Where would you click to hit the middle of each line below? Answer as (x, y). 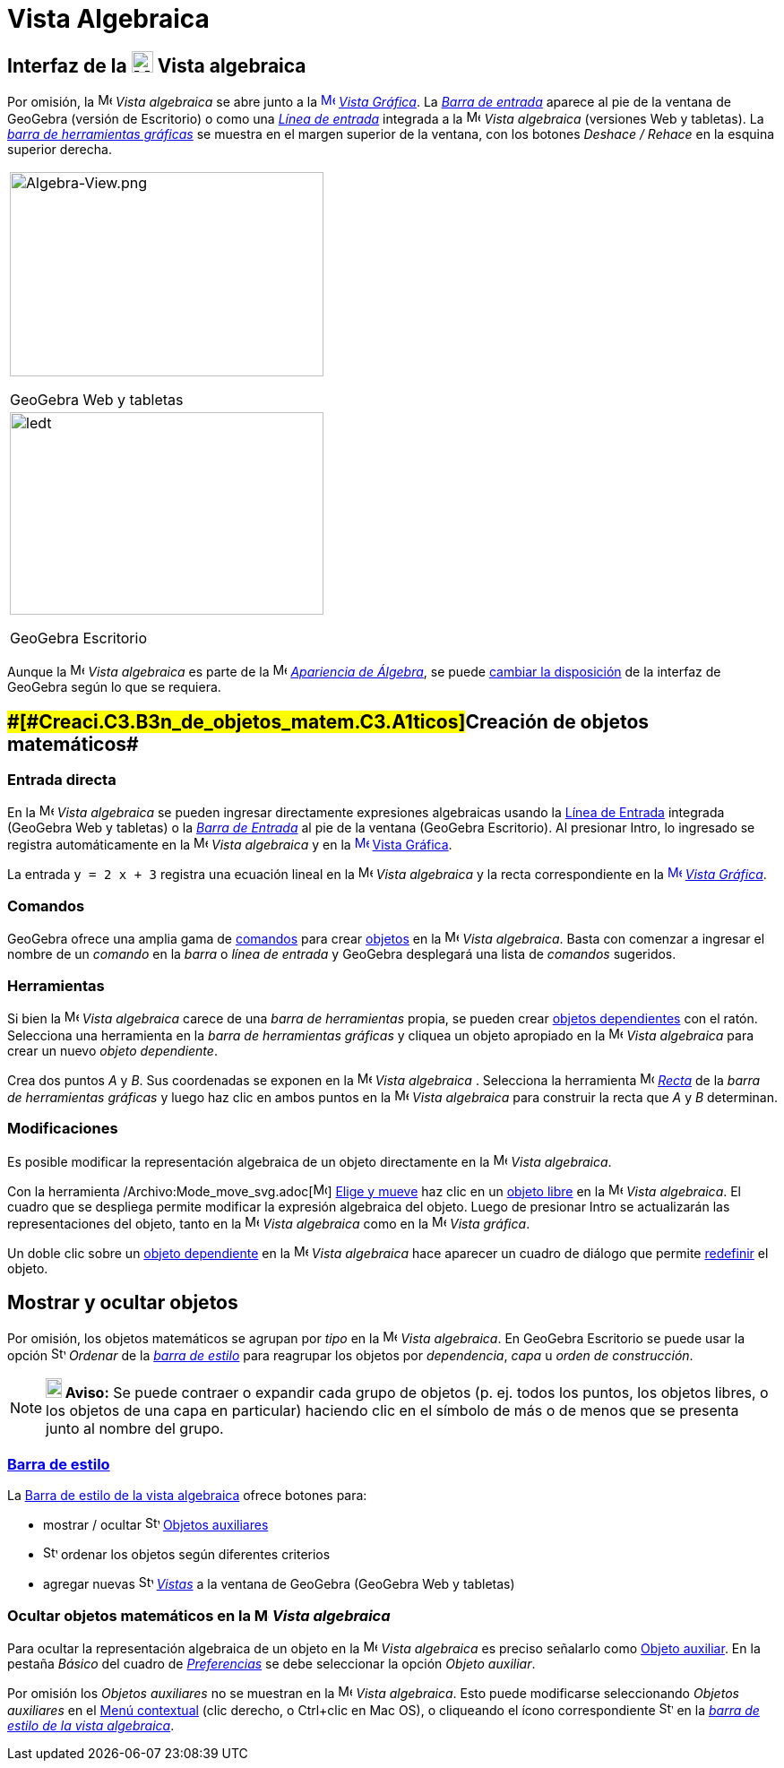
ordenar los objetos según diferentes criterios (195, 1555)
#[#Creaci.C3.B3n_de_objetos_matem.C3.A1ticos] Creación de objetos (328, 721)
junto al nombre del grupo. (135, 1429)
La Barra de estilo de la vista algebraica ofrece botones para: (187, 1496)
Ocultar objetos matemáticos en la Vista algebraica (199, 1615)
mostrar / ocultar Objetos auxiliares (156, 1525)
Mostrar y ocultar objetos (123, 1303)
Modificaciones (63, 1129)
